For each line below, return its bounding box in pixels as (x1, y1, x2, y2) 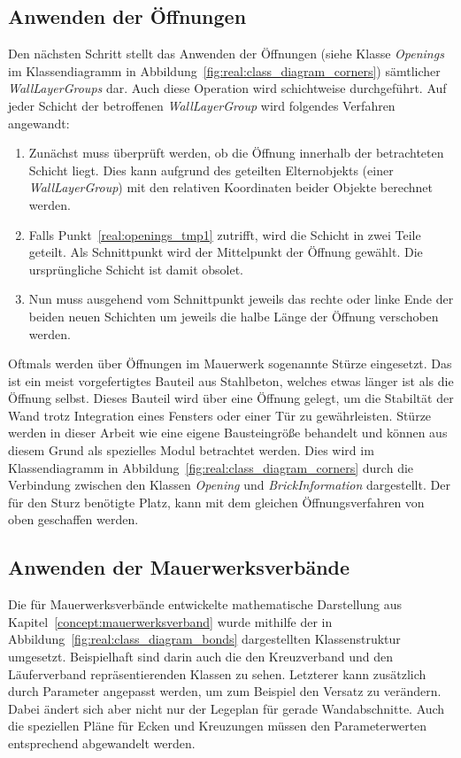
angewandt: (8, 113, 70, 132)
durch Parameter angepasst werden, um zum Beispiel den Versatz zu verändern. (8, 682, 442, 700)
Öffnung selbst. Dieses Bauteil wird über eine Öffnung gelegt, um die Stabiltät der (8, 389, 454, 407)
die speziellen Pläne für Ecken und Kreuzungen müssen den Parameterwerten (8, 716, 427, 735)
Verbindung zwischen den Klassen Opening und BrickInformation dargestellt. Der (8, 476, 450, 494)
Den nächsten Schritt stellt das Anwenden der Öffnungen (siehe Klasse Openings (8, 44, 444, 63)
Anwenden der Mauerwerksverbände (8, 553, 350, 581)
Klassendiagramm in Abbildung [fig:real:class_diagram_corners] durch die (8, 458, 414, 476)
